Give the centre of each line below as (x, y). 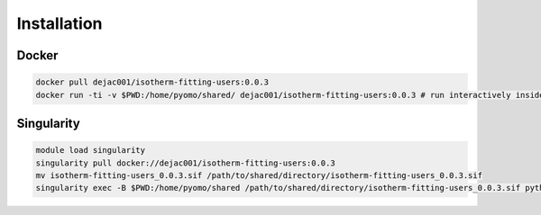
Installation (60, 23)
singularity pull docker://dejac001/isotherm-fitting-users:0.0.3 (185, 163)
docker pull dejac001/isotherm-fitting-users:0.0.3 (152, 82)
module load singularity (91, 150)
